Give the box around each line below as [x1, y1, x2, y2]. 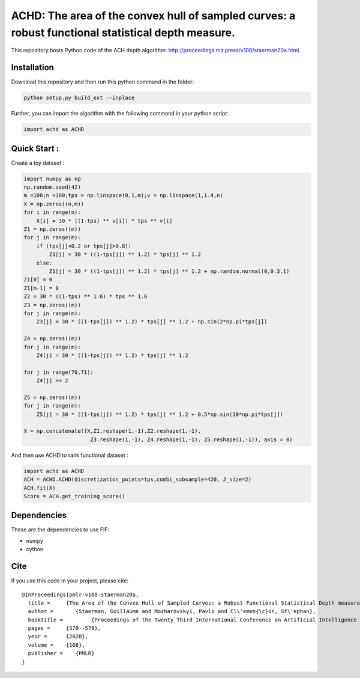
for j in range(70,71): [23, 368, 94, 376]
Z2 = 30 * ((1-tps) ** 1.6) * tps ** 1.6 [23, 293, 148, 300]
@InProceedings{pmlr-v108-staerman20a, [22, 591, 139, 598]
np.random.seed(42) [23, 184, 81, 191]
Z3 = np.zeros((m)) [23, 301, 81, 308]
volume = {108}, [28, 641, 85, 649]
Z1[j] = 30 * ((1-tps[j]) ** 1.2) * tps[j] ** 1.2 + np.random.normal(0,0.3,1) [49, 267, 290, 275]
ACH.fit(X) [23, 484, 56, 491]
